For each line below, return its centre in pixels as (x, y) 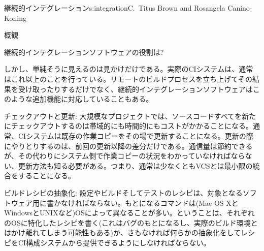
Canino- (240, 8)
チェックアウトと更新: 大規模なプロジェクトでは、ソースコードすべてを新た (130, 116)
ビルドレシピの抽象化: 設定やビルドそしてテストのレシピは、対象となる (123, 192)
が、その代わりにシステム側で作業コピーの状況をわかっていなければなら (125, 156)
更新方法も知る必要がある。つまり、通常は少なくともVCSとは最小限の (135, 165)
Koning (15, 18)
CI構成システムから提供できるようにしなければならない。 (114, 242)
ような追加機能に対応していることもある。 (82, 99)
